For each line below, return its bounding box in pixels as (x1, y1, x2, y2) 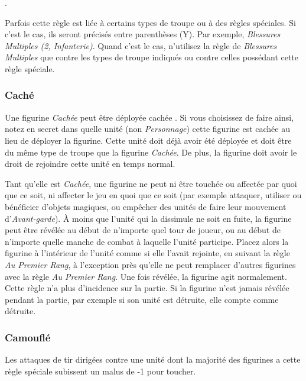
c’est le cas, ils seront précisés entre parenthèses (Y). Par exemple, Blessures (5, 28, 281, 40)
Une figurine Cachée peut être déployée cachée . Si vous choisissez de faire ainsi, (5, 111, 294, 123)
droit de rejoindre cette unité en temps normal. (5, 157, 175, 170)
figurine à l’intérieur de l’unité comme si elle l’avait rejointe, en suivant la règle (5, 247, 290, 259)
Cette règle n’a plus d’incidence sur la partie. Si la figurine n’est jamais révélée (5, 282, 289, 294)
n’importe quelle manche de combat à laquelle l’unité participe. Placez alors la (5, 235, 289, 247)
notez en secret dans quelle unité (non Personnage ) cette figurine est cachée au (5, 122, 290, 135)
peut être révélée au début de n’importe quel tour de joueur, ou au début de (5, 224, 281, 236)
